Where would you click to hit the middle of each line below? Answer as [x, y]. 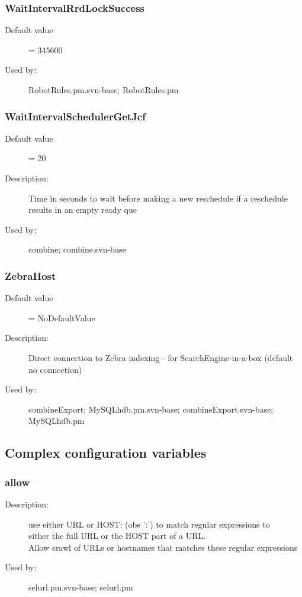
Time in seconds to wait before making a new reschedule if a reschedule [158, 198]
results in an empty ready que [83, 210]
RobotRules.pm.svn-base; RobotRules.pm [104, 90]
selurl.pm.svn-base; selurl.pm [81, 587]
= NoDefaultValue [62, 317]
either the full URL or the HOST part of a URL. [117, 536]
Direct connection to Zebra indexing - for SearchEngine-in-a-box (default [161, 357]
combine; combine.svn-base [77, 249]
